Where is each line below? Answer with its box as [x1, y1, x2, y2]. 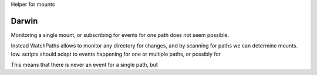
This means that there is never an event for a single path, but [11, 62, 158, 69]
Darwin [11, 16, 38, 26]
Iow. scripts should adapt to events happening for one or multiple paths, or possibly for [11, 50, 221, 57]
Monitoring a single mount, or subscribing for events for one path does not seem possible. [11, 31, 230, 38]
